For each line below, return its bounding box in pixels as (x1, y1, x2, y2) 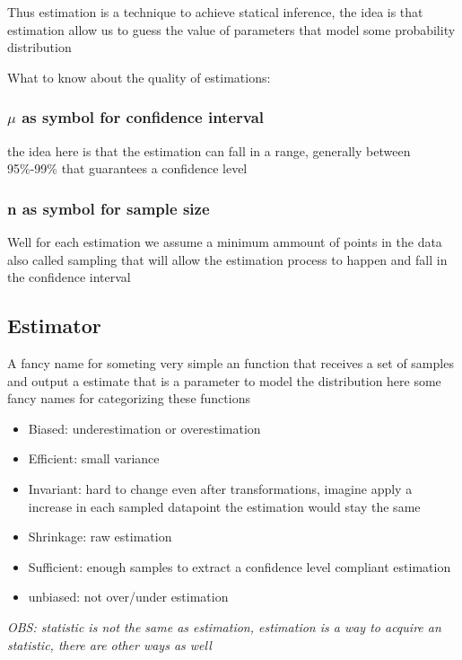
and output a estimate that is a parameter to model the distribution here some (7, 371, 441, 390)
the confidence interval (7, 268, 131, 286)
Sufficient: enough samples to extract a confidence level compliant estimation (28, 557, 451, 576)
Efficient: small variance (28, 449, 160, 468)
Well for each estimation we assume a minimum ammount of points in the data (7, 233, 442, 251)
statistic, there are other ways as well (7, 635, 212, 654)
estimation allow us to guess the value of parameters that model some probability (7, 20, 456, 39)
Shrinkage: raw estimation (28, 527, 172, 546)
